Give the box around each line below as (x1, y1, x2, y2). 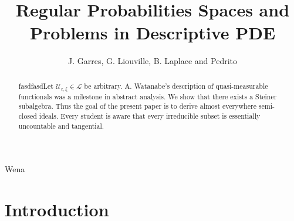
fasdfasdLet (18, 81, 53, 91)
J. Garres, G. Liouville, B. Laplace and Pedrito (68, 55, 237, 67)
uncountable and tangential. (18, 120, 104, 130)
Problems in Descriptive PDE (29, 21, 276, 45)
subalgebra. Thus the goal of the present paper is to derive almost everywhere (18, 101, 256, 111)
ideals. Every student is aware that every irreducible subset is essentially (39, 110, 261, 120)
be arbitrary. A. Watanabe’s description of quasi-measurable (84, 81, 268, 91)
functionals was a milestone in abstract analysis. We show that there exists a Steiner (18, 91, 277, 101)
